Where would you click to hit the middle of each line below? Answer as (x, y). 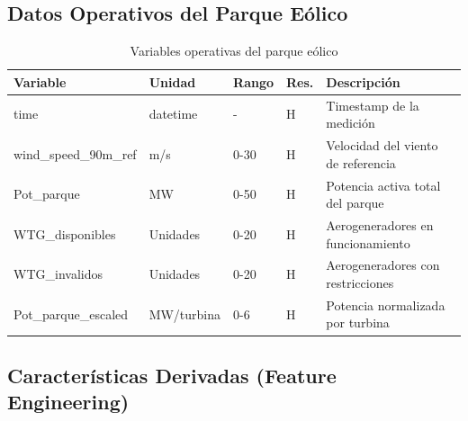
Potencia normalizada (386, 305)
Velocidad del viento (382, 145)
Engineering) (68, 402)
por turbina (358, 322)
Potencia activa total (383, 185)
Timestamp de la (373, 105)
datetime (173, 114)
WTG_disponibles (65, 233)
